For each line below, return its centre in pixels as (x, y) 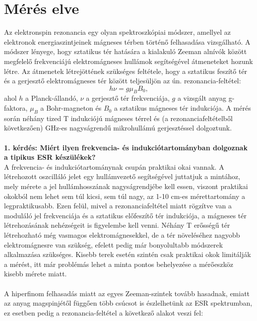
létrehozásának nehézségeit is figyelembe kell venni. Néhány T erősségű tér (117, 225)
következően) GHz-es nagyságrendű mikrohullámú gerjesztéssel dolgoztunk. (118, 128)
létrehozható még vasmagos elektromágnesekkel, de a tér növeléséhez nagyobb (122, 235)
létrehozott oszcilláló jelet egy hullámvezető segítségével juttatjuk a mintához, (122, 176)
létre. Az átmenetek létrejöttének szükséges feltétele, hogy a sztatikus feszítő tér (126, 71)
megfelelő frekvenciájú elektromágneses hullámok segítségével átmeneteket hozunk (128, 61)
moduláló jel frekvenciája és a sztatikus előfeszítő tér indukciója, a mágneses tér (125, 215)
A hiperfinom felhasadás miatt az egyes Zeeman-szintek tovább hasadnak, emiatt (127, 293)
